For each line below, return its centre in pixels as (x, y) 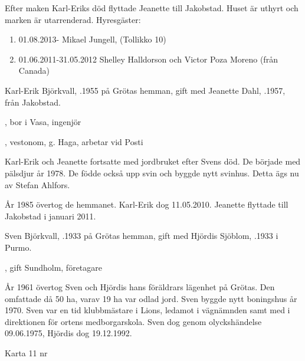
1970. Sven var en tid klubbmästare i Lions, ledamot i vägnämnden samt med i (147, 310)
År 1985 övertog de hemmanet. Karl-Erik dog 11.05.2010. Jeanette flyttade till (147, 204)
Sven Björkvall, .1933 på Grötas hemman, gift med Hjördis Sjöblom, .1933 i (142, 236)
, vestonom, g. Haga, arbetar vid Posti (74, 141)
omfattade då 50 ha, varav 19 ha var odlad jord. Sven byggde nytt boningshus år (151, 298)
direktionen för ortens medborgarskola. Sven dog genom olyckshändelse (133, 321)
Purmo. (18, 247)
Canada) (34, 70)
